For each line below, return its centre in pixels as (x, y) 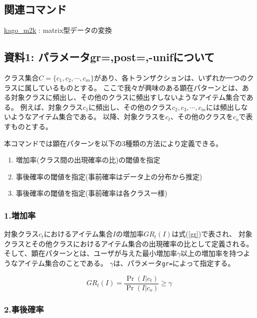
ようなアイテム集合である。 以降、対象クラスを (88, 117)
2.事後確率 (24, 309)
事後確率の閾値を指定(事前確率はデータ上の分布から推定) (109, 176)
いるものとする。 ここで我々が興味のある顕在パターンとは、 (144, 87)
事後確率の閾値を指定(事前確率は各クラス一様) (91, 193)
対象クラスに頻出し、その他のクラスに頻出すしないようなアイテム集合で (128, 97)
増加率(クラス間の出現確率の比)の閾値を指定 (88, 160)
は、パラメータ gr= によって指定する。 (174, 263)
